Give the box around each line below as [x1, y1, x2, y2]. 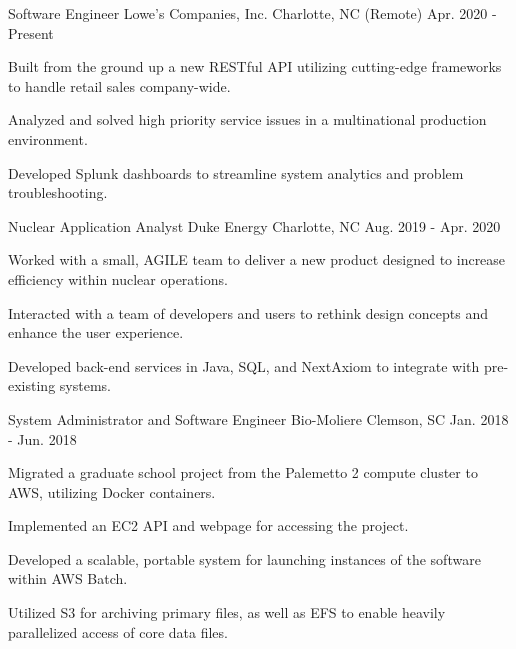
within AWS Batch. [8, 568, 128, 589]
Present [8, 22, 54, 43]
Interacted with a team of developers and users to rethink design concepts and [8, 302, 489, 323]
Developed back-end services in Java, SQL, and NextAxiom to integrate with [8, 355, 480, 376]
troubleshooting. [8, 182, 108, 203]
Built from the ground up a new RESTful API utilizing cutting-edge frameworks [8, 56, 502, 77]
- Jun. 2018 [8, 428, 77, 449]
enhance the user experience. [8, 322, 184, 343]
